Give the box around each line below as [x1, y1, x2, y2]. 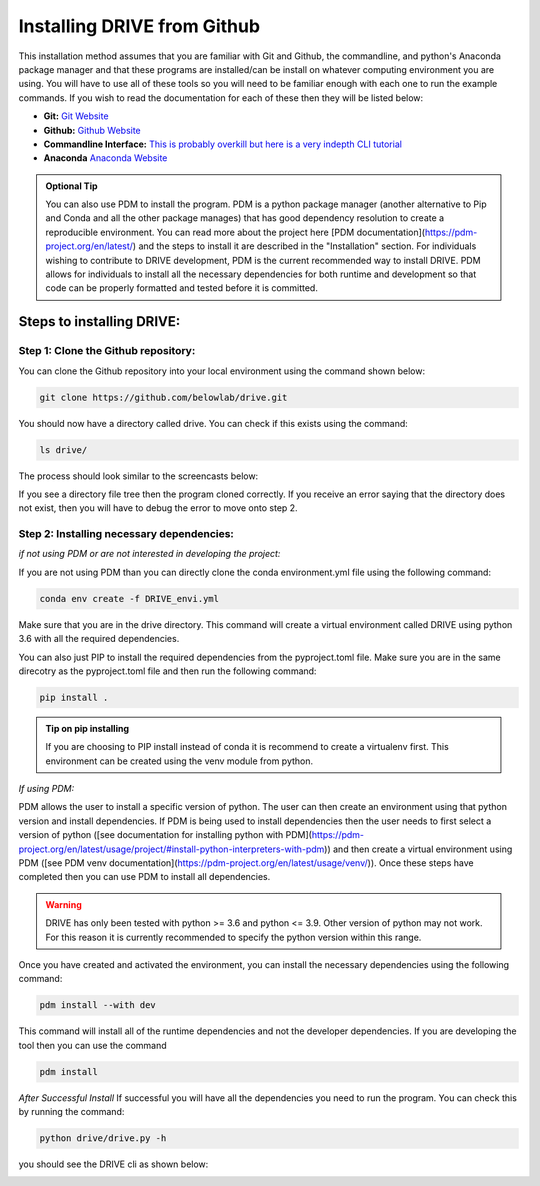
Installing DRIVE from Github [18, 15, 260, 37]
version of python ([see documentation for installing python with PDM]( [18, 829, 312, 841]
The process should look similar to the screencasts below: [18, 470, 259, 482]
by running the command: [18, 1106, 125, 1118]
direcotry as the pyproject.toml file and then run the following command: [18, 665, 317, 677]
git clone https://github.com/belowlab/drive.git [39, 391, 288, 403]
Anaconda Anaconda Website [43, 152, 168, 164]
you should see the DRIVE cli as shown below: [18, 1158, 209, 1170]
